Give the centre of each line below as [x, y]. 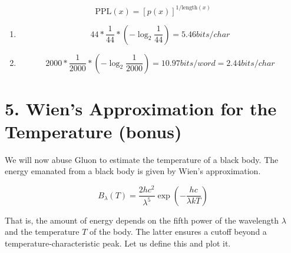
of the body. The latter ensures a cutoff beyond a [178, 232]
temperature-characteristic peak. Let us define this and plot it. [118, 243]
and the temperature [42, 232]
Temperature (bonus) [93, 131]
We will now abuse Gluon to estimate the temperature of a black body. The [142, 159]
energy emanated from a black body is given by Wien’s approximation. [133, 171]
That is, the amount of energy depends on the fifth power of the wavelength [142, 220]
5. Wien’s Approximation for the [141, 108]
